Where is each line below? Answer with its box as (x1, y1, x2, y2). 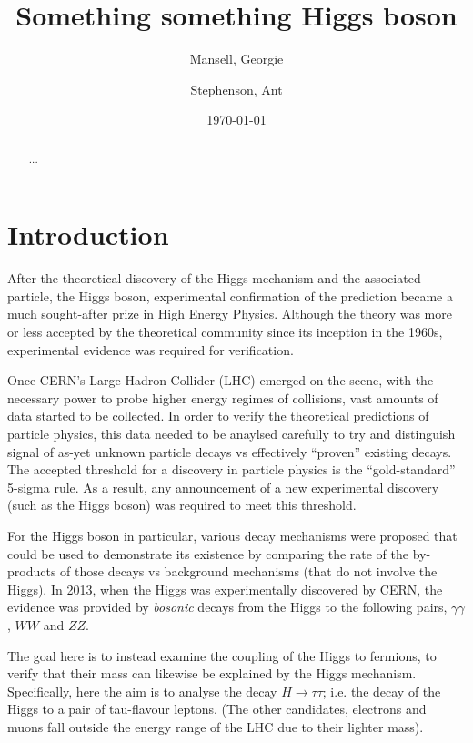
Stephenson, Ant (190, 79, 283, 98)
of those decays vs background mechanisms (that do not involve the (60, 562, 438, 581)
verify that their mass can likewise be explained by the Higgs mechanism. (7, 664, 417, 683)
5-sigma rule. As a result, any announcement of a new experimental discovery (7, 477, 439, 496)
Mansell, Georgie (189, 49, 284, 68)
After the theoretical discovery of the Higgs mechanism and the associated (7, 269, 421, 288)
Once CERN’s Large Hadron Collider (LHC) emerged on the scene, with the (7, 371, 434, 390)
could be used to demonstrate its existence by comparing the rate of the (7, 544, 408, 563)
